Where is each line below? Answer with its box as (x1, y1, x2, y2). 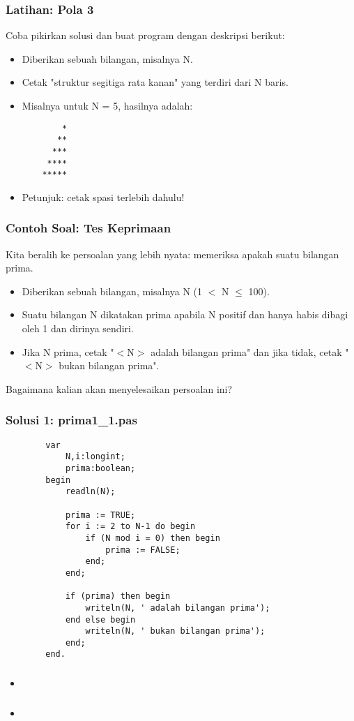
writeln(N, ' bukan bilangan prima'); (85, 626, 265, 637)
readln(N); (65, 486, 116, 497)
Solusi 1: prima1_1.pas (6, 411, 137, 429)
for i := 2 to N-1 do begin (65, 521, 196, 532)
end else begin (65, 614, 136, 625)
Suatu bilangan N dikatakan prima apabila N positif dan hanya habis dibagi (22, 307, 348, 322)
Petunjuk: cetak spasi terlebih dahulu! (22, 189, 185, 204)
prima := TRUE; (65, 510, 136, 520)
